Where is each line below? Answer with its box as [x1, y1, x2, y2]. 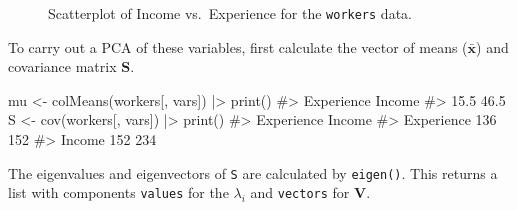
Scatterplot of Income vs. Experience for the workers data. [48, 3, 412, 23]
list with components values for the [8, 182, 229, 203]
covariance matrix [8, 56, 117, 77]
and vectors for [250, 182, 350, 203]
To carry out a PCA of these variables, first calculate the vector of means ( [8, 36, 468, 57]
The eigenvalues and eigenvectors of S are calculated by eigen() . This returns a [8, 162, 498, 183]
